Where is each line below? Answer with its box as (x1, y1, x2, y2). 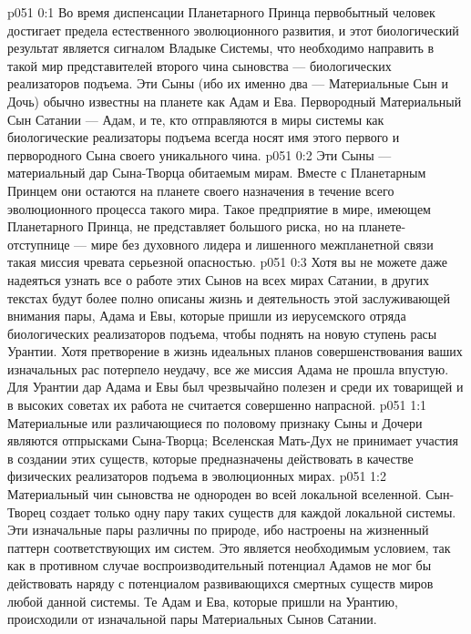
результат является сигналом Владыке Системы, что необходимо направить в (7, 38, 435, 57)
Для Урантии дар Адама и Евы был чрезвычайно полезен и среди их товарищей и (7, 377, 464, 396)
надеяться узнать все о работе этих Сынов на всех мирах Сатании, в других (7, 270, 430, 289)
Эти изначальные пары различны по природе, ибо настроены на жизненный (7, 520, 429, 539)
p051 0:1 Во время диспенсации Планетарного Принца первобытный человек (7, 3, 435, 21)
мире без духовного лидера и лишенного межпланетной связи (90, 234, 434, 253)
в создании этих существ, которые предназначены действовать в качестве (7, 448, 414, 467)
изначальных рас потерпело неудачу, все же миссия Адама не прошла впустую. (7, 359, 449, 378)
